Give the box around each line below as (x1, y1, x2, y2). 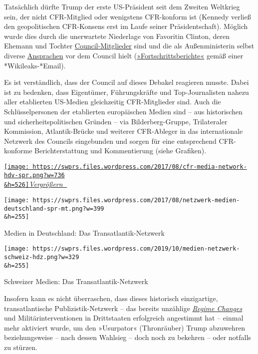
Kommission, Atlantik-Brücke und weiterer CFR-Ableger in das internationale (4, 126, 243, 136)
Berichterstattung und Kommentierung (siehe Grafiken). (34, 145, 207, 156)
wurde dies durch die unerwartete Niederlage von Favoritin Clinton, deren (4, 30, 230, 41)
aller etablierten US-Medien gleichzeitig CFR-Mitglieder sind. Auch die (4, 96, 221, 107)
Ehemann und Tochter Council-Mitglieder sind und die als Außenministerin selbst (4, 40, 255, 51)
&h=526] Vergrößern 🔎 (4, 179, 67, 189)
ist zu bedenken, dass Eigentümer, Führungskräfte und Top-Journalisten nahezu (4, 86, 249, 97)
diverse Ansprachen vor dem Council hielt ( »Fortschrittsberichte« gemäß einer (4, 50, 244, 60)
